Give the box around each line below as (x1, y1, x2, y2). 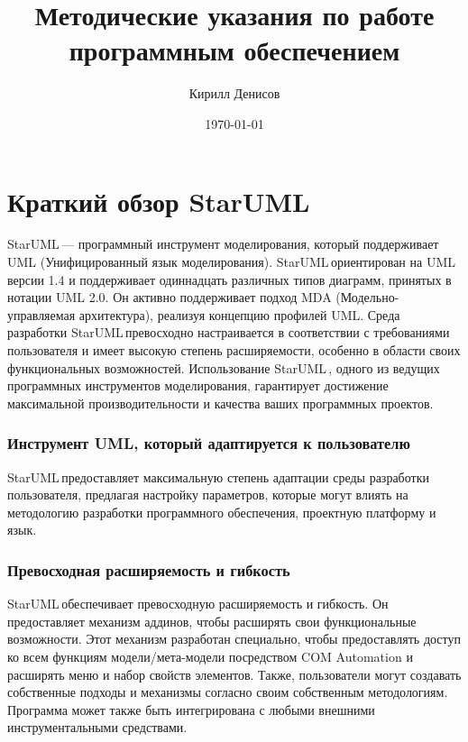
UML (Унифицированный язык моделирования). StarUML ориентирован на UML (7, 252, 455, 271)
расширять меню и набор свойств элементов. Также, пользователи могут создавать (7, 664, 462, 683)
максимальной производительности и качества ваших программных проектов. (7, 393, 434, 412)
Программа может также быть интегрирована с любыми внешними (7, 700, 375, 719)
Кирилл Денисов (188, 84, 280, 103)
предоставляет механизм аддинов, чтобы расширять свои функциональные (7, 611, 417, 630)
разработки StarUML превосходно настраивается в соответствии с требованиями (7, 323, 450, 342)
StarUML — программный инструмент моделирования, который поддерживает (7, 234, 439, 253)
